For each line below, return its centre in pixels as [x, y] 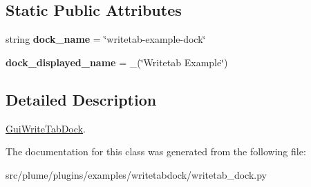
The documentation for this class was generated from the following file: [156, 151]
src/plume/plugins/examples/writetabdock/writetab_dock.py [136, 174]
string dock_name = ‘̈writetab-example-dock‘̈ [106, 39]
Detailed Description [81, 99]
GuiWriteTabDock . [46, 128]
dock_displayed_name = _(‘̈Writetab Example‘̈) [117, 62]
